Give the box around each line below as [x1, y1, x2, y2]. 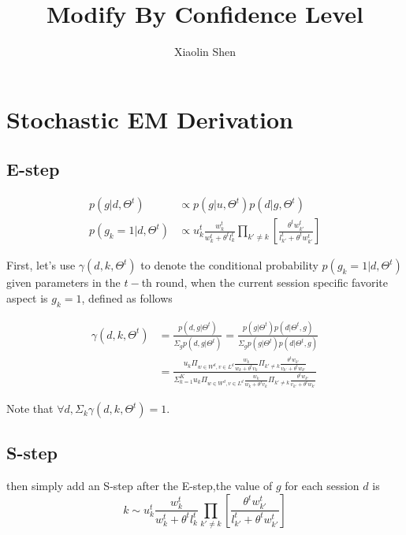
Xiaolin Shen [173, 43, 237, 60]
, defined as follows [81, 289, 173, 306]
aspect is [6, 289, 48, 306]
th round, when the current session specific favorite [141, 274, 389, 291]
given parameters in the [6, 274, 121, 291]
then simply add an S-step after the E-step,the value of [6, 477, 273, 494]
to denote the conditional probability [140, 257, 318, 273]
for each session [285, 477, 359, 494]
